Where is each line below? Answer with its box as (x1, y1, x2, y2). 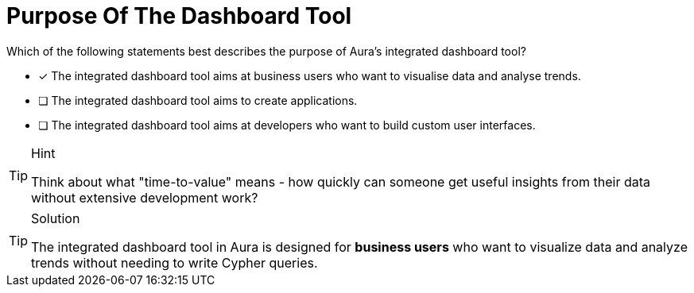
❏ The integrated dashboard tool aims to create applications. (38, 93, 358, 107)
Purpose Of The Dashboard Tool (6, 2, 352, 29)
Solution (31, 210, 80, 226)
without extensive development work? (31, 189, 258, 206)
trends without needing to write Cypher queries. (31, 254, 318, 271)
